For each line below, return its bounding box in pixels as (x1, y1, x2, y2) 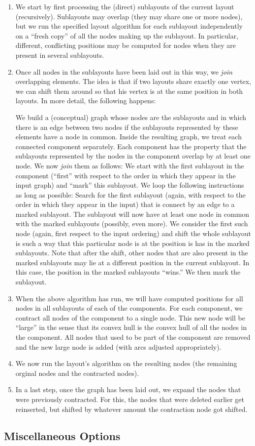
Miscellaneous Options (4, 428, 121, 443)
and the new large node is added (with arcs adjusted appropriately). (15, 341, 222, 352)
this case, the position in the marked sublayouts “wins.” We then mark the (15, 267, 241, 277)
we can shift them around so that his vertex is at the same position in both (15, 85, 243, 96)
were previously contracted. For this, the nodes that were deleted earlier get (15, 394, 245, 404)
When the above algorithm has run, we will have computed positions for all (15, 293, 243, 303)
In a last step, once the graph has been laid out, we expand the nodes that (15, 384, 241, 395)
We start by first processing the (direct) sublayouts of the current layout (15, 1, 234, 11)
